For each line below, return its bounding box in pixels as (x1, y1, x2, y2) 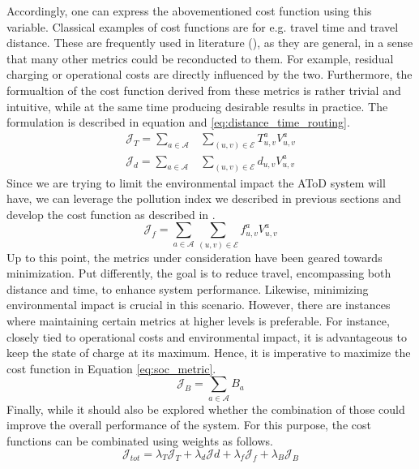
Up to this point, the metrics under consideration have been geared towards (6, 248, 383, 265)
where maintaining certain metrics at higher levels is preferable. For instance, (6, 312, 390, 329)
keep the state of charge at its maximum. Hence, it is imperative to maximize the (6, 344, 411, 361)
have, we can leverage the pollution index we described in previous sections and (6, 190, 401, 207)
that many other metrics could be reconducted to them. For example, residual (6, 49, 394, 67)
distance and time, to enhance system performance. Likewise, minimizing (6, 280, 369, 297)
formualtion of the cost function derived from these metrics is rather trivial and (6, 81, 401, 98)
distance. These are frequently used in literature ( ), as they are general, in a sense (6, 34, 413, 51)
